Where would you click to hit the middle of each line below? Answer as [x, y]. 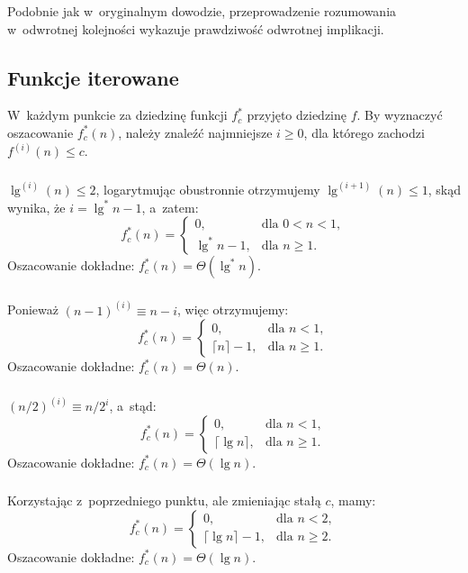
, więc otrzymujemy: [233, 309]
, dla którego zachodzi [364, 132]
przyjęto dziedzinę [297, 115]
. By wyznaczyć [400, 115]
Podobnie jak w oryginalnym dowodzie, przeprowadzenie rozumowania [202, 11]
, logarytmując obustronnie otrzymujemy [208, 189]
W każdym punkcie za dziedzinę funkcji [117, 115]
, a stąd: [133, 406]
